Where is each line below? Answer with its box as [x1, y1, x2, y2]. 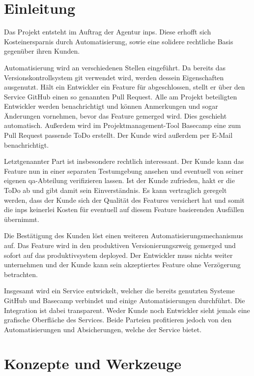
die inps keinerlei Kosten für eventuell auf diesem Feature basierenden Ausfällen [4, 204, 244, 215]
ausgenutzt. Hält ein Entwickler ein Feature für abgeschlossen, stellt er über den [4, 82, 245, 92]
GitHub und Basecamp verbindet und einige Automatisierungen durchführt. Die [4, 295, 245, 305]
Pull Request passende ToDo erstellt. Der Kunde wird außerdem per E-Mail [4, 130, 233, 140]
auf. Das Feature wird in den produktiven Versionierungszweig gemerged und [4, 240, 236, 250]
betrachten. [4, 269, 38, 279]
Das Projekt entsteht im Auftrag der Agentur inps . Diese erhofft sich [4, 27, 211, 37]
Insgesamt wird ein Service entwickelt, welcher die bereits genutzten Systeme [4, 285, 235, 296]
